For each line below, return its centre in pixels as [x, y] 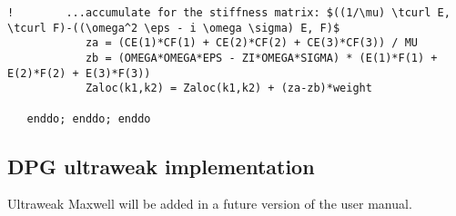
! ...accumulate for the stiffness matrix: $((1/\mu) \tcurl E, [229, 13]
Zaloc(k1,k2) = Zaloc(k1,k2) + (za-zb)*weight [228, 88]
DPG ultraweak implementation [161, 166]
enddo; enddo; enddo [89, 118]
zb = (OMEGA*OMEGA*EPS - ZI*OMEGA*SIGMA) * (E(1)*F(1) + [261, 58]
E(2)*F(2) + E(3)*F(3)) [79, 73]
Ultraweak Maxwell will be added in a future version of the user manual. [210, 204]
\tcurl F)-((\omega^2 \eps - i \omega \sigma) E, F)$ [174, 28]
